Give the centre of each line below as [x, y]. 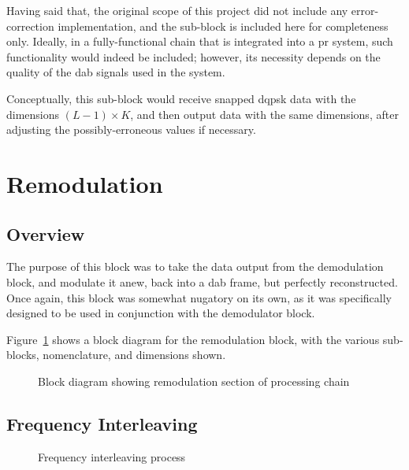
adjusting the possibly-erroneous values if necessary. [131, 130]
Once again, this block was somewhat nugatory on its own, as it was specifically [199, 297]
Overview [46, 233]
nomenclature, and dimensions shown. [134, 355]
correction [30, 26]
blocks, [23, 355]
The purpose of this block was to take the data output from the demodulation [195, 266]
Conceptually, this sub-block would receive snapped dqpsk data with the [181, 98]
